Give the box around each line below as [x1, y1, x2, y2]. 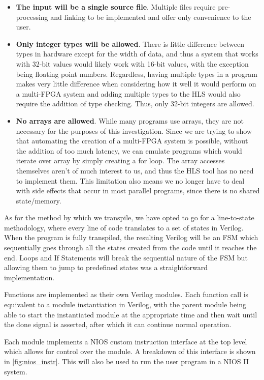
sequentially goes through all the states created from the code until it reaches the [4, 242, 257, 253]
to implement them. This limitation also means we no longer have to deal [16, 175, 245, 186]
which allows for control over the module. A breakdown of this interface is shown [4, 346, 256, 357]
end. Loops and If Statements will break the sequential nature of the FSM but [4, 252, 248, 262]
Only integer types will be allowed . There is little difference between [16, 38, 244, 49]
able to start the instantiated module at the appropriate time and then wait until [4, 309, 257, 319]
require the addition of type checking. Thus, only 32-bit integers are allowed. [16, 98, 254, 109]
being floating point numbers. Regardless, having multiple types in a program [16, 68, 257, 79]
